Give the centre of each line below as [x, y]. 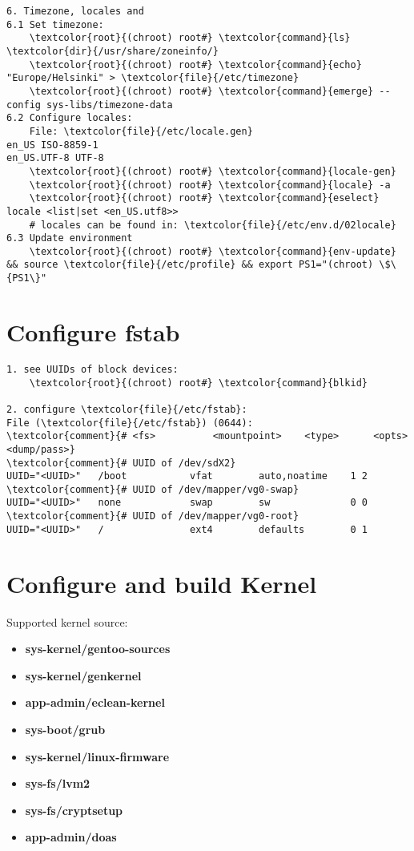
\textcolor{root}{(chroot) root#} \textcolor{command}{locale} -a [210, 185]
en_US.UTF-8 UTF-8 [55, 158]
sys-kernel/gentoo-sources [98, 649]
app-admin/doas [71, 837]
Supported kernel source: [67, 621]
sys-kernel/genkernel [83, 675]
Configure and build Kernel [162, 583]
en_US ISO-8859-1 [52, 145]
